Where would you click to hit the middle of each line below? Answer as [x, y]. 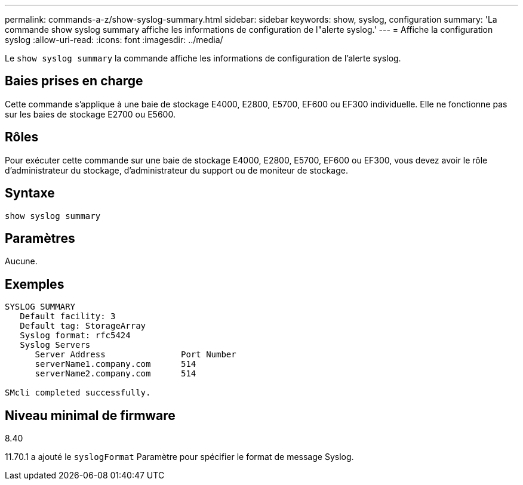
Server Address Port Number [136, 355]
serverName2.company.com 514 [116, 374]
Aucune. [21, 261]
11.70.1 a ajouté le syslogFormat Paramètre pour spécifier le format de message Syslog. [179, 457]
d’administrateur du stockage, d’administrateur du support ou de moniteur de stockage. [176, 170]
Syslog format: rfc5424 [75, 336]
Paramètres [40, 238]
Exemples [35, 284]
